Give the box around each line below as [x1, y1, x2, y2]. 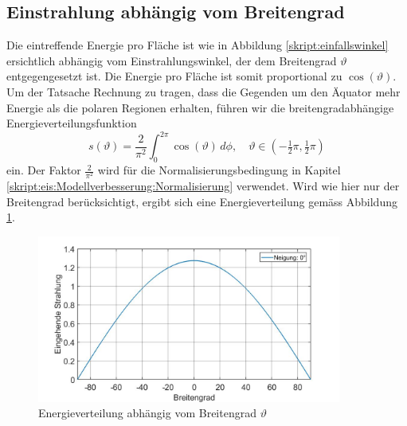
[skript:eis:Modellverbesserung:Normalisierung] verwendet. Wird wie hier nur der [6, 178, 400, 194]
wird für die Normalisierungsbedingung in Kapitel [97, 162, 341, 178]
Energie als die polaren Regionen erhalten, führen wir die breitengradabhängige [6, 99, 394, 115]
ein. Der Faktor [6, 162, 81, 178]
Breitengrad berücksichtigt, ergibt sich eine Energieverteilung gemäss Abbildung [6, 193, 397, 209]
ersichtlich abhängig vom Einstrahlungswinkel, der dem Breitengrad [6, 52, 337, 68]
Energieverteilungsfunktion [6, 115, 137, 131]
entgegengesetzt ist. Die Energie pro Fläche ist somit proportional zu [6, 68, 342, 84]
